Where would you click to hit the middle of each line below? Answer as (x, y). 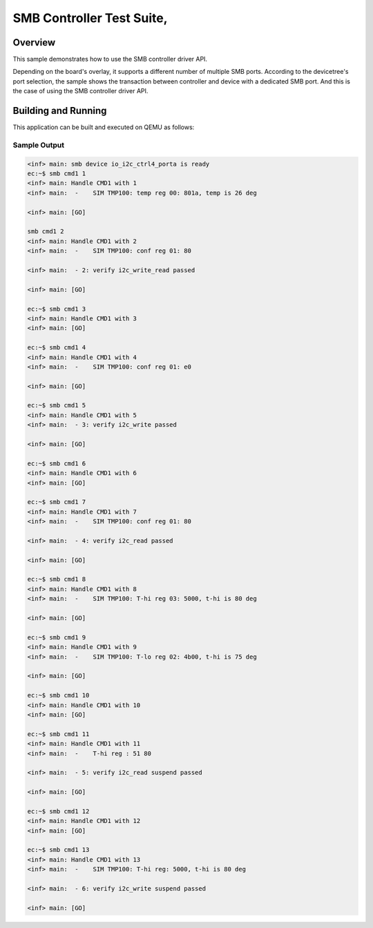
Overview (34, 42)
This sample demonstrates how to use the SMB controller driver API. (110, 59)
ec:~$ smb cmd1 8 (57, 579)
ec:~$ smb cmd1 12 (58, 811)
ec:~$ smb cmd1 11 (58, 734)
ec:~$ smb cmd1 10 (58, 695)
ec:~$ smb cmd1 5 (57, 405)
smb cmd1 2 (46, 232)
